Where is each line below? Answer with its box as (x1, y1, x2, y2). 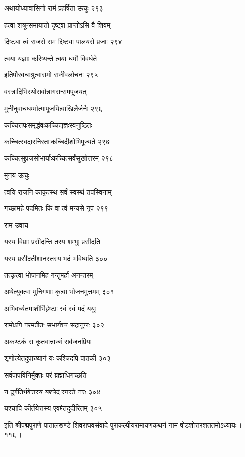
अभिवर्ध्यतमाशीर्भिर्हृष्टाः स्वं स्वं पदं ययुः (4, 303, 96, 313)
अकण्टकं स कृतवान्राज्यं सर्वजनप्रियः (4, 336, 92, 346)
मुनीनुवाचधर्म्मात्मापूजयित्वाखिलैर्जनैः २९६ (4, 103, 103, 113)
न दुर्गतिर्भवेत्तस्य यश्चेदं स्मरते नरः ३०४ (4, 386, 101, 396)
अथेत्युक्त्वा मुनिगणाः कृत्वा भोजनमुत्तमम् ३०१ (4, 286, 114, 297)
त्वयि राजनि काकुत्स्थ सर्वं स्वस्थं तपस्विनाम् (4, 186, 112, 196)
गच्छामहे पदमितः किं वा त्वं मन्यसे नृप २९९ (4, 203, 108, 213)
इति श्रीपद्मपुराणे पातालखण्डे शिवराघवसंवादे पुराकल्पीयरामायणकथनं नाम (4, 419, 178, 430)
